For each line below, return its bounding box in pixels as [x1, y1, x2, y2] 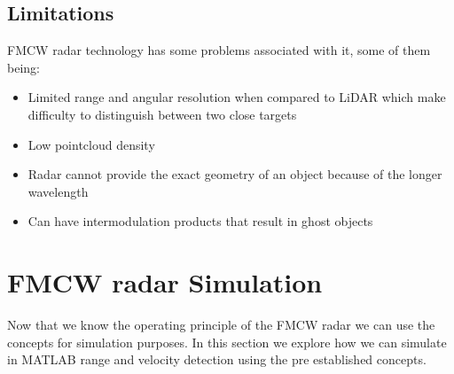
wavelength [27, 182, 89, 200]
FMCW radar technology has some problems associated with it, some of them [7, 41, 431, 59]
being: [7, 58, 40, 76]
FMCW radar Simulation [7, 264, 323, 300]
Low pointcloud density [27, 135, 155, 153]
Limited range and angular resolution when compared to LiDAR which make [27, 88, 446, 106]
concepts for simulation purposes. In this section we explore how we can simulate [7, 332, 447, 351]
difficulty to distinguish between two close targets [27, 105, 297, 123]
